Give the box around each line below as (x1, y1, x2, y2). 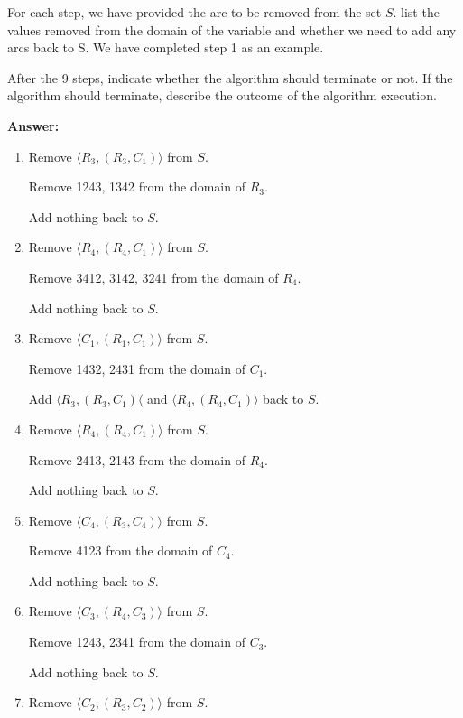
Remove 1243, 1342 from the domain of (28, 177, 245, 196)
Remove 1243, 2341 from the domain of (28, 632, 245, 651)
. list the (393, 3, 440, 21)
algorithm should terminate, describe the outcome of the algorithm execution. (7, 86, 437, 105)
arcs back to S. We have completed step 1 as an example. (7, 38, 324, 57)
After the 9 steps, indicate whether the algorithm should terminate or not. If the (7, 68, 453, 87)
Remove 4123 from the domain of (28, 541, 213, 560)
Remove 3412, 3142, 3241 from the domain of (28, 267, 279, 286)
